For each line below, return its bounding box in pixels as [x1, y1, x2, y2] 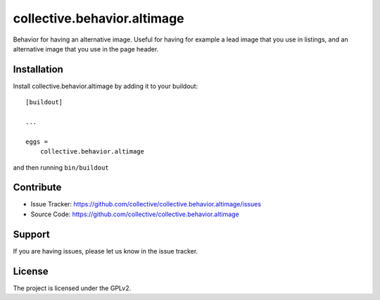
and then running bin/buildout [13, 163, 109, 172]
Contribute [13, 182, 62, 194]
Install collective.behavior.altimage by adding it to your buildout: [13, 82, 198, 90]
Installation [13, 63, 63, 75]
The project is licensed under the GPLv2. [13, 284, 132, 292]
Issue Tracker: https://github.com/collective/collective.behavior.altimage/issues [30, 200, 262, 208]
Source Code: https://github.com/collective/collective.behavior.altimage [30, 210, 239, 218]
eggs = [25, 137, 49, 146]
